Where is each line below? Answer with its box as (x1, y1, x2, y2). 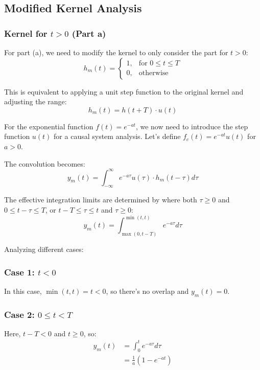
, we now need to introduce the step (135, 121, 248, 131)
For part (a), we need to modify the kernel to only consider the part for (4, 47, 228, 57)
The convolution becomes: (4, 158, 85, 169)
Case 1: (4, 265, 35, 278)
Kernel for (4, 27, 48, 39)
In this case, (4, 285, 42, 296)
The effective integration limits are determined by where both (4, 194, 197, 205)
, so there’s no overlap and (106, 285, 189, 296)
